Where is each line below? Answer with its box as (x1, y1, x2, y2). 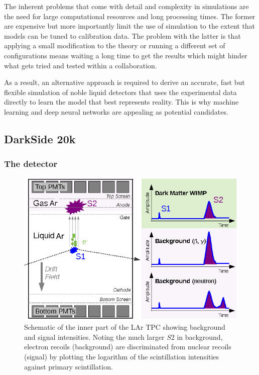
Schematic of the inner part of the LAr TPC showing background (24, 322, 225, 332)
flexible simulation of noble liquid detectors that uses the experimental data (4, 86, 237, 97)
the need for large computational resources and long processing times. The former (4, 11, 255, 21)
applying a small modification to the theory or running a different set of (4, 40, 225, 51)
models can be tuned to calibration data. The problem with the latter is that (4, 30, 241, 41)
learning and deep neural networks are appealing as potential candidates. (4, 106, 228, 117)
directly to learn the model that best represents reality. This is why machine (4, 97, 239, 107)
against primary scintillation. (24, 361, 113, 371)
